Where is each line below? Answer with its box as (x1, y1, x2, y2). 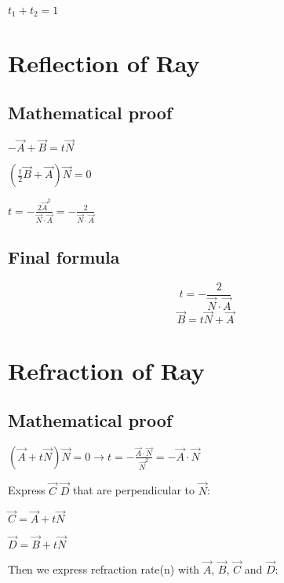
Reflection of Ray (8, 46, 200, 78)
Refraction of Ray (8, 354, 205, 386)
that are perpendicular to (73, 482, 195, 498)
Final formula (8, 245, 120, 269)
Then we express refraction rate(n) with (8, 560, 200, 577)
